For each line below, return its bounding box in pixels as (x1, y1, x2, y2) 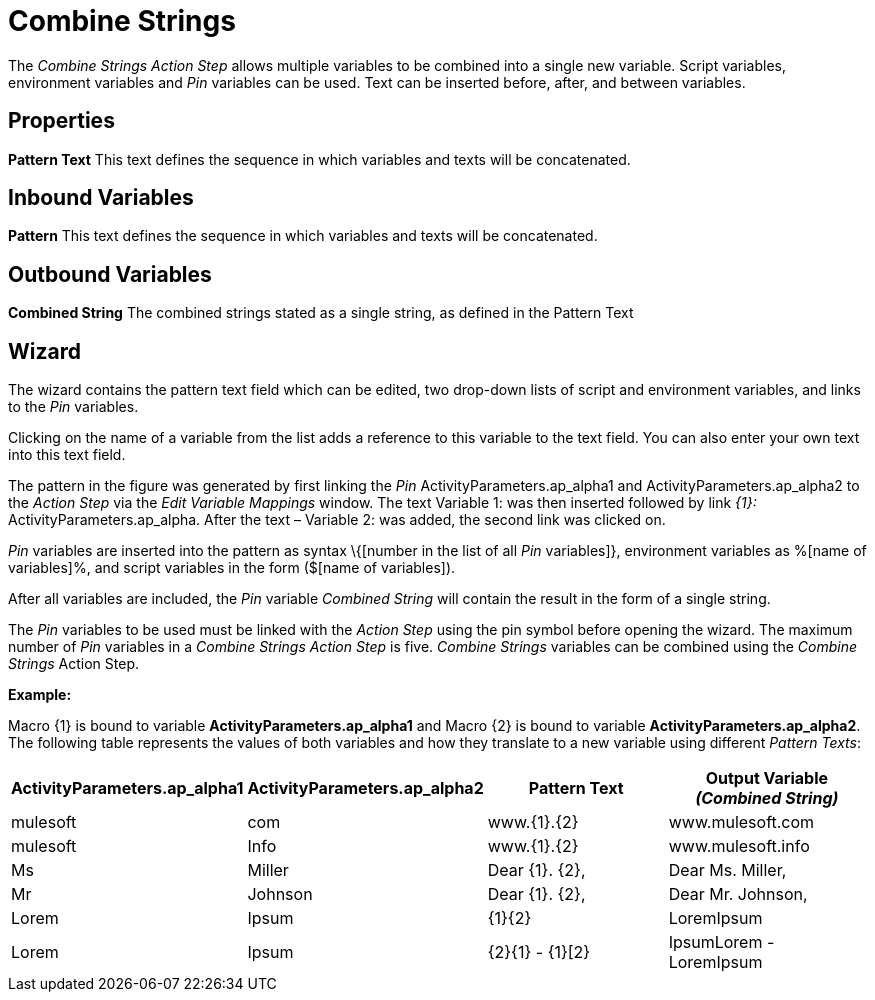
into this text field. (8, 446, 126, 464)
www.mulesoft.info (668, 836, 810, 857)
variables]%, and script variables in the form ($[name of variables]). (8, 559, 456, 577)
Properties (8, 108, 115, 134)
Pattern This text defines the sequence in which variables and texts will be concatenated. (8, 227, 598, 245)
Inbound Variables (8, 185, 194, 211)
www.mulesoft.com (668, 812, 815, 833)
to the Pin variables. (8, 398, 139, 416)
